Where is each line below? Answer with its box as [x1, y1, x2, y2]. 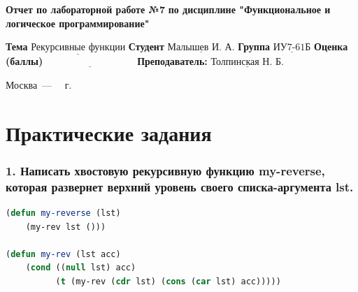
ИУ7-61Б [273, 43, 311, 53]
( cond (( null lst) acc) [25, 263, 136, 273]
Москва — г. [6, 78, 72, 92]
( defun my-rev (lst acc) [6, 249, 121, 259]
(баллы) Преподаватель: [6, 54, 208, 68]
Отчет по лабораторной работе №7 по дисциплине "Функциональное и [6, 2, 331, 16]
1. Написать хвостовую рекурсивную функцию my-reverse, [6, 161, 325, 179]
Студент [128, 39, 164, 54]
